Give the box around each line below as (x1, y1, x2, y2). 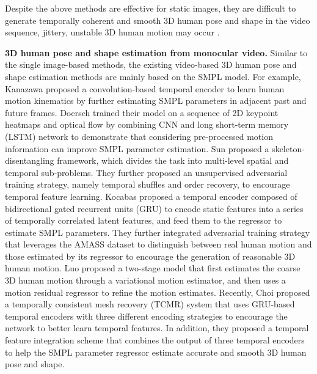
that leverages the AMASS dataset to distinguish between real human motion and (5, 238, 312, 251)
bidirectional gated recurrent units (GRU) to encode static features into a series (5, 202, 304, 215)
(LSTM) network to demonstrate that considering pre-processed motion (5, 130, 273, 142)
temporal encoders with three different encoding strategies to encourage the (5, 309, 288, 322)
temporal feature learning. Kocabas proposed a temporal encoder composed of (5, 189, 297, 202)
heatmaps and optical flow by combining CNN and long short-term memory (5, 118, 289, 131)
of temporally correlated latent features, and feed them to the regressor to (5, 214, 282, 227)
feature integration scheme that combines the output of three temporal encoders (5, 334, 305, 346)
